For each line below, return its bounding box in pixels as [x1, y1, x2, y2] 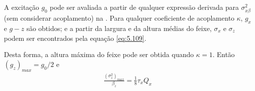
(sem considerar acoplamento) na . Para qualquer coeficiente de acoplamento [4, 13, 235, 23]
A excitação [4, 2, 39, 12]
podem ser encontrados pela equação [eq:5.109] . [4, 32, 146, 43]
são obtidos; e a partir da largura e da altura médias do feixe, [26, 23, 212, 33]
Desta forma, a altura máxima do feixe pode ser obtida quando [4, 49, 194, 60]
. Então [212, 49, 235, 60]
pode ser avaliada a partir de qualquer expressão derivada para [50, 2, 239, 12]
